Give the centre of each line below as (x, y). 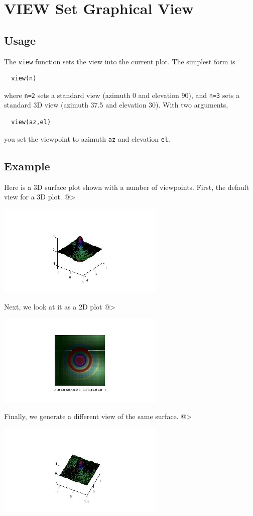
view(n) (24, 79)
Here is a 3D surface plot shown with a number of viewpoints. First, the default (127, 187)
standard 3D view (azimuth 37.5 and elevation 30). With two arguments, (116, 105)
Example (27, 166)
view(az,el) (31, 122)
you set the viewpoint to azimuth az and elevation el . (87, 138)
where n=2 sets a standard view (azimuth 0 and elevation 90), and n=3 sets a (122, 95)
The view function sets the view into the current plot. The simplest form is (120, 61)
